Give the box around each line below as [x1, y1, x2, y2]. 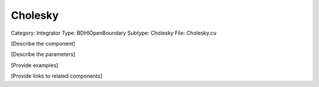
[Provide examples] [11, 62, 58, 69]
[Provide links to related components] [11, 72, 103, 79]
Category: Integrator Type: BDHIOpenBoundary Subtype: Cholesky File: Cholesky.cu [11, 29, 217, 36]
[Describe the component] [11, 40, 76, 47]
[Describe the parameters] [11, 51, 76, 58]
